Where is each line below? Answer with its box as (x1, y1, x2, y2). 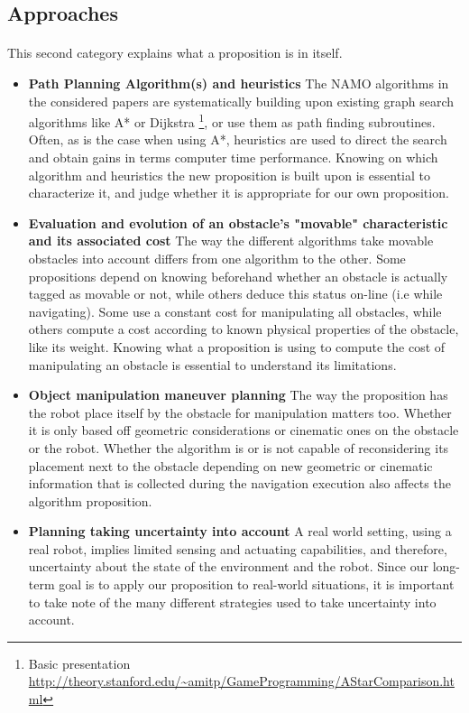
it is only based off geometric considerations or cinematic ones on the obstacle (28, 421, 459, 440)
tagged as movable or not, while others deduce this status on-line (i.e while (28, 284, 443, 303)
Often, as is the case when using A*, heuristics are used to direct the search (28, 130, 447, 149)
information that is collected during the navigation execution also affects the (28, 474, 451, 493)
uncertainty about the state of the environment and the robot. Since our (28, 557, 429, 576)
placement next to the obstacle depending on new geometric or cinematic (28, 456, 433, 475)
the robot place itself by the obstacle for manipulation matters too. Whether (28, 403, 452, 421)
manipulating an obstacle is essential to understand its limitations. (28, 355, 397, 374)
